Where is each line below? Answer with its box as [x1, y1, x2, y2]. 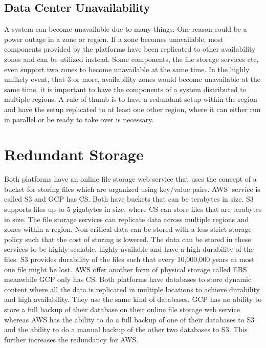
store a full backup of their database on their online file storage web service [4, 303, 240, 314]
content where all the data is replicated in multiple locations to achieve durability [4, 284, 260, 294]
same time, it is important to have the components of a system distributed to [4, 83, 247, 94]
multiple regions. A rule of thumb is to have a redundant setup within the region [4, 94, 257, 104]
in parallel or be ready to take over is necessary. [4, 114, 154, 124]
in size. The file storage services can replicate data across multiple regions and [4, 213, 249, 224]
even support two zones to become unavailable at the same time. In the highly [4, 63, 250, 74]
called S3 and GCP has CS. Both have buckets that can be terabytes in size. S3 [4, 193, 254, 204]
